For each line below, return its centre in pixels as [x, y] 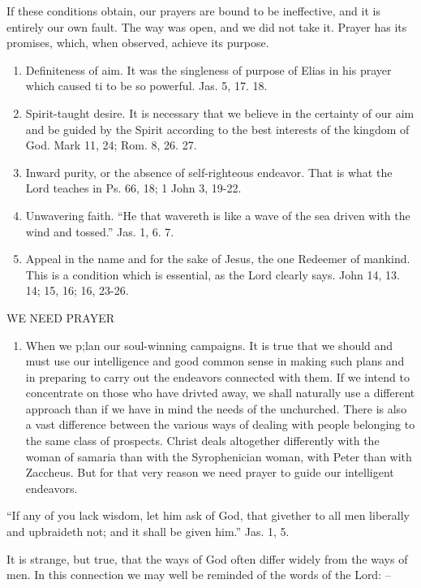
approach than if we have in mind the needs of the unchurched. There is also [216, 408]
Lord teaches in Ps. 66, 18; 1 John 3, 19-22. [133, 188]
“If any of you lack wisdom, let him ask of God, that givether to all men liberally [208, 515]
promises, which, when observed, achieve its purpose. [138, 43]
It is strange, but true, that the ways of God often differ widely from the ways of [207, 558]
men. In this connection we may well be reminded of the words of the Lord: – [199, 575]
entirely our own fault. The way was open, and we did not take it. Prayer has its [207, 26]
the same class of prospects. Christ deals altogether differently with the [202, 441]
